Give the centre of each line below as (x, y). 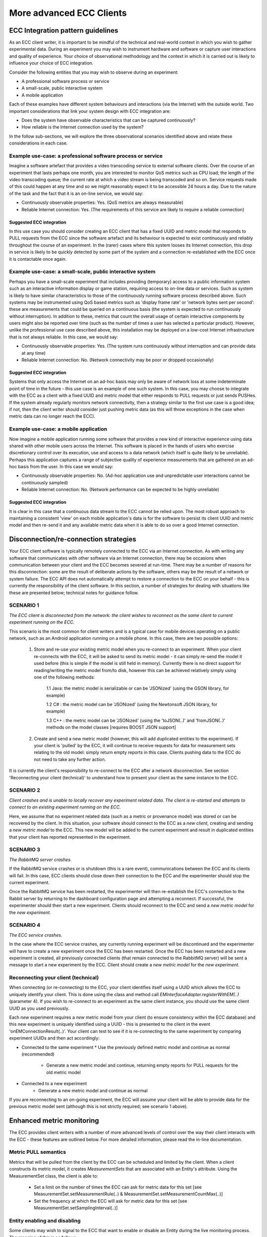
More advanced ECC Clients (68, 13)
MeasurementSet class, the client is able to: (54, 1176)
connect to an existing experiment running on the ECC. (65, 807)
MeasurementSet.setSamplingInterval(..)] (76, 1208)
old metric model (64, 1072)
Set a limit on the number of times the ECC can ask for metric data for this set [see (118, 1187)
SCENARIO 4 (25, 925)
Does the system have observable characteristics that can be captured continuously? (109, 120)
